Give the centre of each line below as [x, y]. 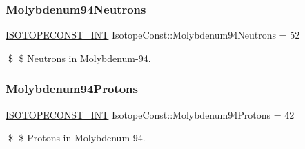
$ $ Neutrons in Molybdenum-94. [79, 58]
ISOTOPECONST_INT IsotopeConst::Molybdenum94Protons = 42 [150, 114]
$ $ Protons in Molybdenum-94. [77, 138]
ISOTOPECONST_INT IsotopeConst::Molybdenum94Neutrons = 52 [153, 35]
